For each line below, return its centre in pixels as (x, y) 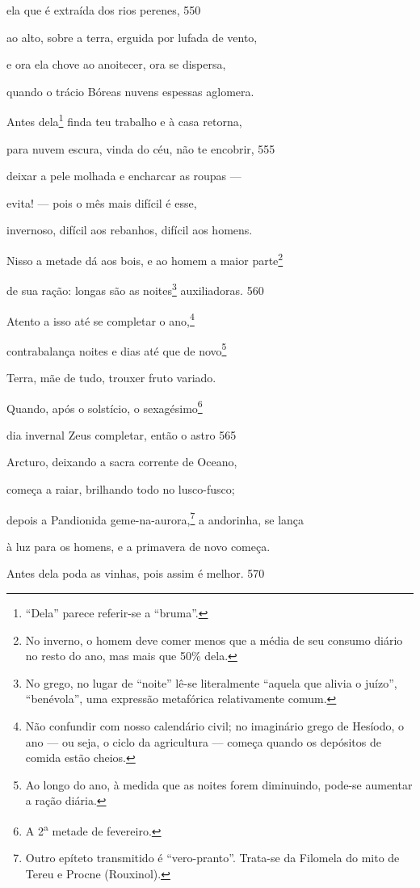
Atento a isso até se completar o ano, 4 (101, 319)
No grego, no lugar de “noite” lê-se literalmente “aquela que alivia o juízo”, (211, 682)
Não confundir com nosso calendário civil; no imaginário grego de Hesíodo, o (215, 726)
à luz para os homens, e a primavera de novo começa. (139, 546)
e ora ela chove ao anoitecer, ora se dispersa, (116, 64)
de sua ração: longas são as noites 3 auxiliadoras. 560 (135, 289)
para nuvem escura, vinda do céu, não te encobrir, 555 (141, 148)
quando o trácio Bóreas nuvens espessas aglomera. (130, 91)
